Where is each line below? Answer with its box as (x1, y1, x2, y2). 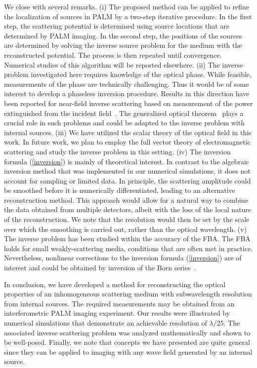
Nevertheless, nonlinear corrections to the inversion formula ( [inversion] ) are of (4, 253, 242, 263)
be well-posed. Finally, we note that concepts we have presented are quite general (4, 337, 250, 347)
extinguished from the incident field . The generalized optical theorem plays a (4, 108, 244, 118)
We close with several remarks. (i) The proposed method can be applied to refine (4, 1, 249, 11)
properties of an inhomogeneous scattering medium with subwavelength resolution (4, 289, 252, 299)
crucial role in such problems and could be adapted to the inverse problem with (4, 117, 245, 128)
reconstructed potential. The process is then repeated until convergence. (4, 49, 222, 60)
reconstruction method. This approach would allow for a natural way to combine (4, 194, 248, 205)
